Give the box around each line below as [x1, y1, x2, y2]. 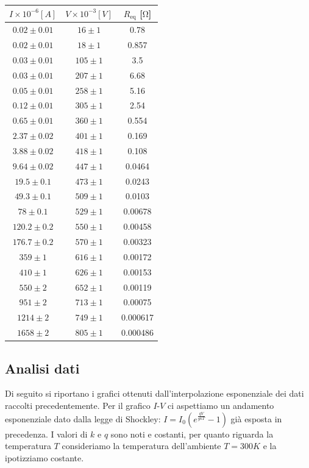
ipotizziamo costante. [5, 451, 84, 464]
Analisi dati [5, 358, 80, 377]
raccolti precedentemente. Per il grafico [5, 399, 151, 411]
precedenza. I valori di [5, 427, 88, 440]
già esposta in [230, 412, 282, 425]
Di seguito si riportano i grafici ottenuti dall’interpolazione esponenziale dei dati [5, 387, 304, 400]
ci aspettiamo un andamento [168, 399, 274, 411]
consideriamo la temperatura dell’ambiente [62, 439, 221, 452]
